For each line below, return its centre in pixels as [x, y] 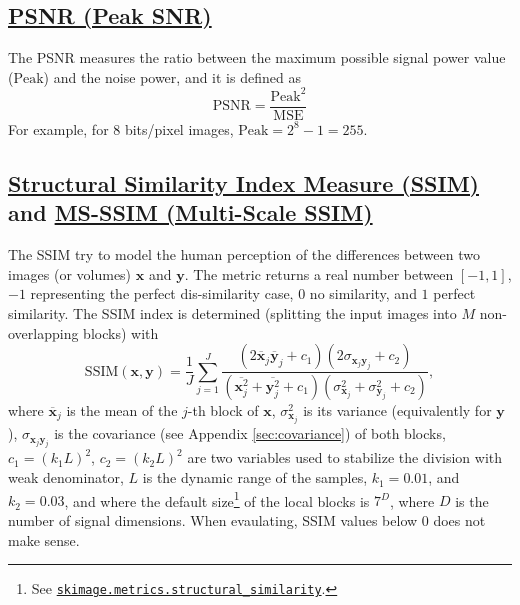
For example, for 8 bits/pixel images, [121, 128]
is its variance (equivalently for [397, 409]
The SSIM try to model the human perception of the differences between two [244, 254]
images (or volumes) [70, 273]
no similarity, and [363, 293]
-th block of [223, 409]
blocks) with [121, 332]
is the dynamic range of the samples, [255, 477]
